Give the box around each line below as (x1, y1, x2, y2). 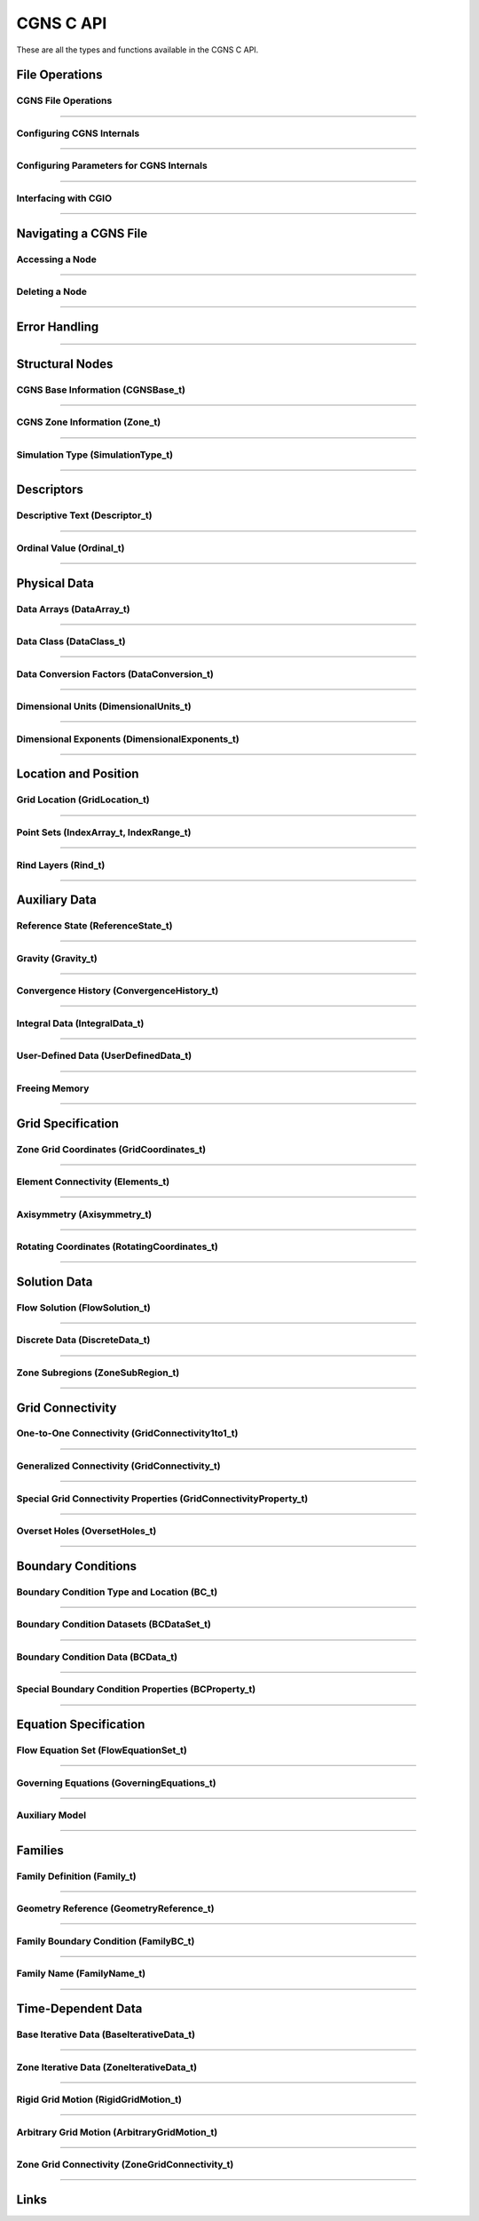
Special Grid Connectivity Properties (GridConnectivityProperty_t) (16, 1493, 309, 1505)
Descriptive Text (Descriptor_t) (16, 509, 153, 521)
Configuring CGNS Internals (16, 127, 140, 139)
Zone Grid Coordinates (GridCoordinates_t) (16, 1142, 207, 1155)
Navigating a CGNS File (16, 226, 148, 241)
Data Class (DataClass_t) (16, 635, 126, 648)
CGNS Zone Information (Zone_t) (16, 416, 161, 428)
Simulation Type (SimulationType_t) (16, 449, 173, 461)
